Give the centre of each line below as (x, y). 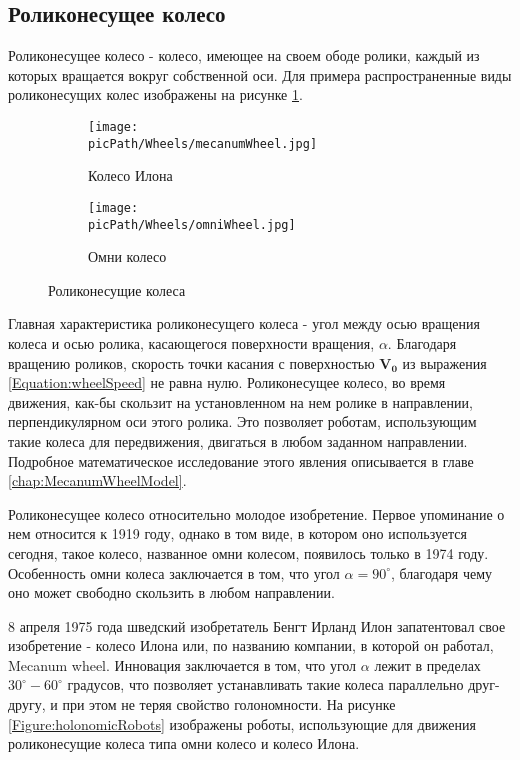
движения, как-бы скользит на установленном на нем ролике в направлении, (240, 401)
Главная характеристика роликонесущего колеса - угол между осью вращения (244, 323)
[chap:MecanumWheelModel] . (97, 480)
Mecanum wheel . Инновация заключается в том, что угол (182, 664)
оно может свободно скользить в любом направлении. (171, 592)
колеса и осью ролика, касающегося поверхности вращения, (191, 342)
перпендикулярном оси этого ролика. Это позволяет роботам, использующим (242, 421)
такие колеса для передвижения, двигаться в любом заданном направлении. (238, 440)
